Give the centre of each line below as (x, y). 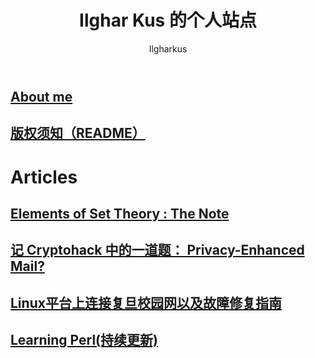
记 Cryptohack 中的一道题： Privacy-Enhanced (157, 250)
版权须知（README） (78, 133)
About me (41, 96)
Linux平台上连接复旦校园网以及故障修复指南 (146, 302)
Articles (44, 177)
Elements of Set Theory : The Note (120, 213)
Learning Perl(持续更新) (84, 340)
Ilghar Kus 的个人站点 (168, 20)
